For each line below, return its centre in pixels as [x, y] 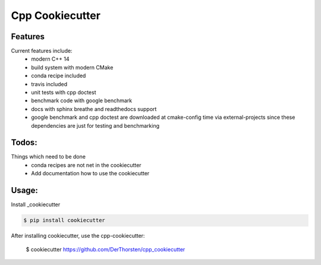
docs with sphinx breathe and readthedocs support [94, 109]
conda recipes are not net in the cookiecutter [86, 165]
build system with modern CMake [72, 67]
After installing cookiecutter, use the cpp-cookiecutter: [78, 236]
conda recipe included [59, 76]
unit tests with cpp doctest [64, 93]
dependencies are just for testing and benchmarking [95, 125]
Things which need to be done [48, 157]
